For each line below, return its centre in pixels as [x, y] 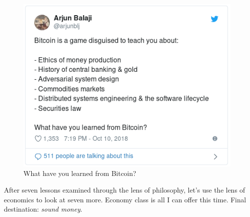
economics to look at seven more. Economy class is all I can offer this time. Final [125, 199]
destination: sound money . [43, 209]
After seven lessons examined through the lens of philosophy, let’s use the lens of [125, 190]
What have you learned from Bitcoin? [80, 173]
